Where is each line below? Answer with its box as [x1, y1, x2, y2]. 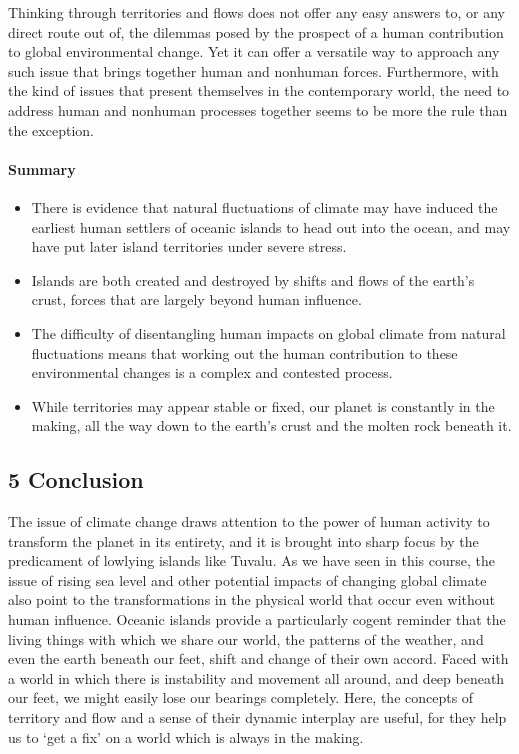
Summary [8, 158, 76, 179]
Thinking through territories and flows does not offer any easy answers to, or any [8, 2, 505, 22]
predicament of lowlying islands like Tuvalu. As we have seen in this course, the [8, 550, 496, 571]
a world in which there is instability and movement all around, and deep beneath [8, 667, 505, 688]
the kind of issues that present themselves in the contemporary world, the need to [8, 80, 510, 101]
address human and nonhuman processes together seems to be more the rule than [8, 99, 508, 120]
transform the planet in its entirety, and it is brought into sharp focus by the [8, 530, 479, 551]
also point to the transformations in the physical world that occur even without [8, 589, 495, 610]
